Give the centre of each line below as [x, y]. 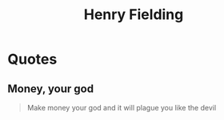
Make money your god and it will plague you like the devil [122, 108]
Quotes [32, 59]
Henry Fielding [134, 15]
